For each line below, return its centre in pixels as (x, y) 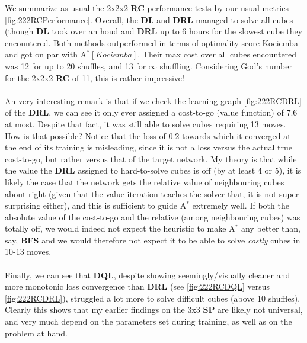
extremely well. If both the (241, 205)
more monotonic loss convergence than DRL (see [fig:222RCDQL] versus (137, 286)
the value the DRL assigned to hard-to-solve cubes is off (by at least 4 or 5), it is (153, 170)
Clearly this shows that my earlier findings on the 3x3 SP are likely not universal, (154, 310)
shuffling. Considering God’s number (226, 65)
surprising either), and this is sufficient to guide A (96, 205)
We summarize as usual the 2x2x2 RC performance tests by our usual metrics (147, 8)
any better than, (271, 228)
